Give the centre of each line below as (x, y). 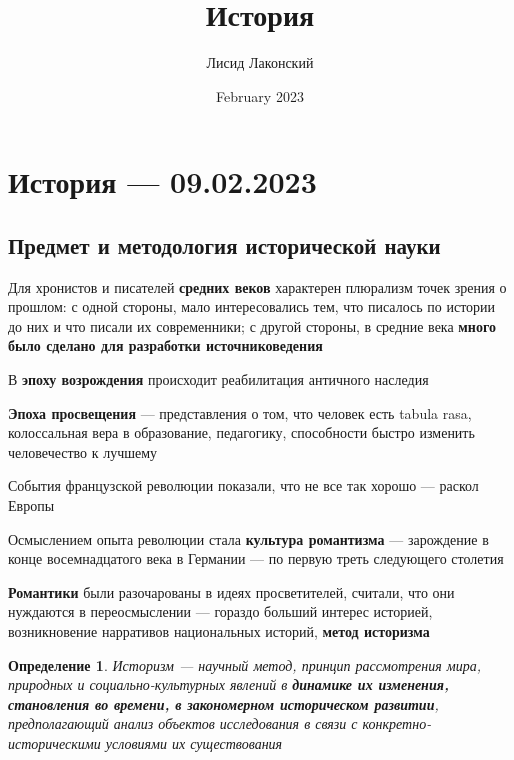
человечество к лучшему (83, 451)
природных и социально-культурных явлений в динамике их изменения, (228, 684)
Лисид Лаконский (260, 62)
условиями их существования (194, 742)
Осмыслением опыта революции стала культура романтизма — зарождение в (248, 538)
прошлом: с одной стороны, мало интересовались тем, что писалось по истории (252, 306)
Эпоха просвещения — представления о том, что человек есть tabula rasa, (240, 412)
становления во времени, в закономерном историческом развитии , (223, 703)
